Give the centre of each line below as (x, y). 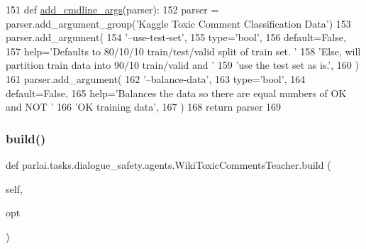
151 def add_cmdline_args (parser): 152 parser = (112, 9)
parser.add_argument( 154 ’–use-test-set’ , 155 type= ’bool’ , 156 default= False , (176, 37)
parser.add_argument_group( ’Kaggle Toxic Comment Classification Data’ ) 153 (178, 23)
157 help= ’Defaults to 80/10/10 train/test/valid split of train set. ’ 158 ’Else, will (183, 51)
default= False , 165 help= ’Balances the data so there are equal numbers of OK (176, 93)
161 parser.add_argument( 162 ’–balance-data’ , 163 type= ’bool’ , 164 (156, 78)
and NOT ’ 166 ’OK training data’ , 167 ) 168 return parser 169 (144, 107)
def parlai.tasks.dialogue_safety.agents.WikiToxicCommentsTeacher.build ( (168, 164)
